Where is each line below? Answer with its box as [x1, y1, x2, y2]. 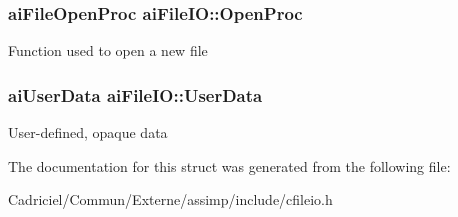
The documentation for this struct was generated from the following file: [8, 155, 451, 176]
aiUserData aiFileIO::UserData [8, 82, 263, 107]
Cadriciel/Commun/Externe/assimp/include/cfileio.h [8, 189, 333, 210]
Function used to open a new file [8, 40, 208, 61]
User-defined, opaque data [8, 122, 168, 143]
